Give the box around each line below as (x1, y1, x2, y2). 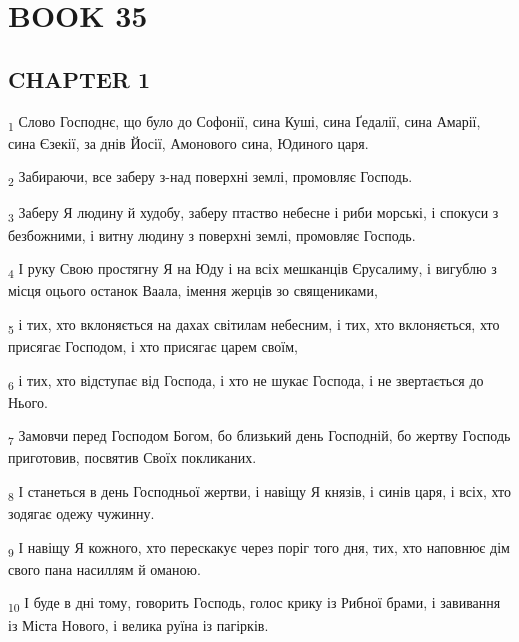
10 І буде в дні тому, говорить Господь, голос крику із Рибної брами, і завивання (8, 592, 501, 616)
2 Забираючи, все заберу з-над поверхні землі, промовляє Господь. (8, 166, 413, 190)
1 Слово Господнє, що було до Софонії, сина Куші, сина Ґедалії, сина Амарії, (8, 110, 481, 134)
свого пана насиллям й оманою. (8, 558, 201, 579)
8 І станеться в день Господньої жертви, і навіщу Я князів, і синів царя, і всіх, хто (8, 481, 512, 504)
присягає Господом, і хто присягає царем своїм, (8, 335, 298, 356)
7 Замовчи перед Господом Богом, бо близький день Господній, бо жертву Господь (8, 425, 511, 449)
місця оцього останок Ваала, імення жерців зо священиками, (8, 280, 378, 301)
